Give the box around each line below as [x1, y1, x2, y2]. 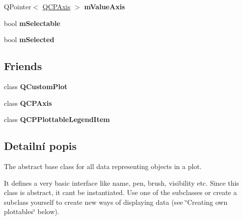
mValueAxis [84, 1, 125, 11]
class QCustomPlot [4, 81, 68, 91]
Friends [4, 58, 42, 73]
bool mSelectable [4, 18, 60, 28]
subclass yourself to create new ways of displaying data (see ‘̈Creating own [4, 196, 228, 207]
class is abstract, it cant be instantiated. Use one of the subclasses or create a [4, 187, 237, 197]
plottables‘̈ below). [4, 206, 59, 217]
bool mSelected [4, 34, 54, 45]
